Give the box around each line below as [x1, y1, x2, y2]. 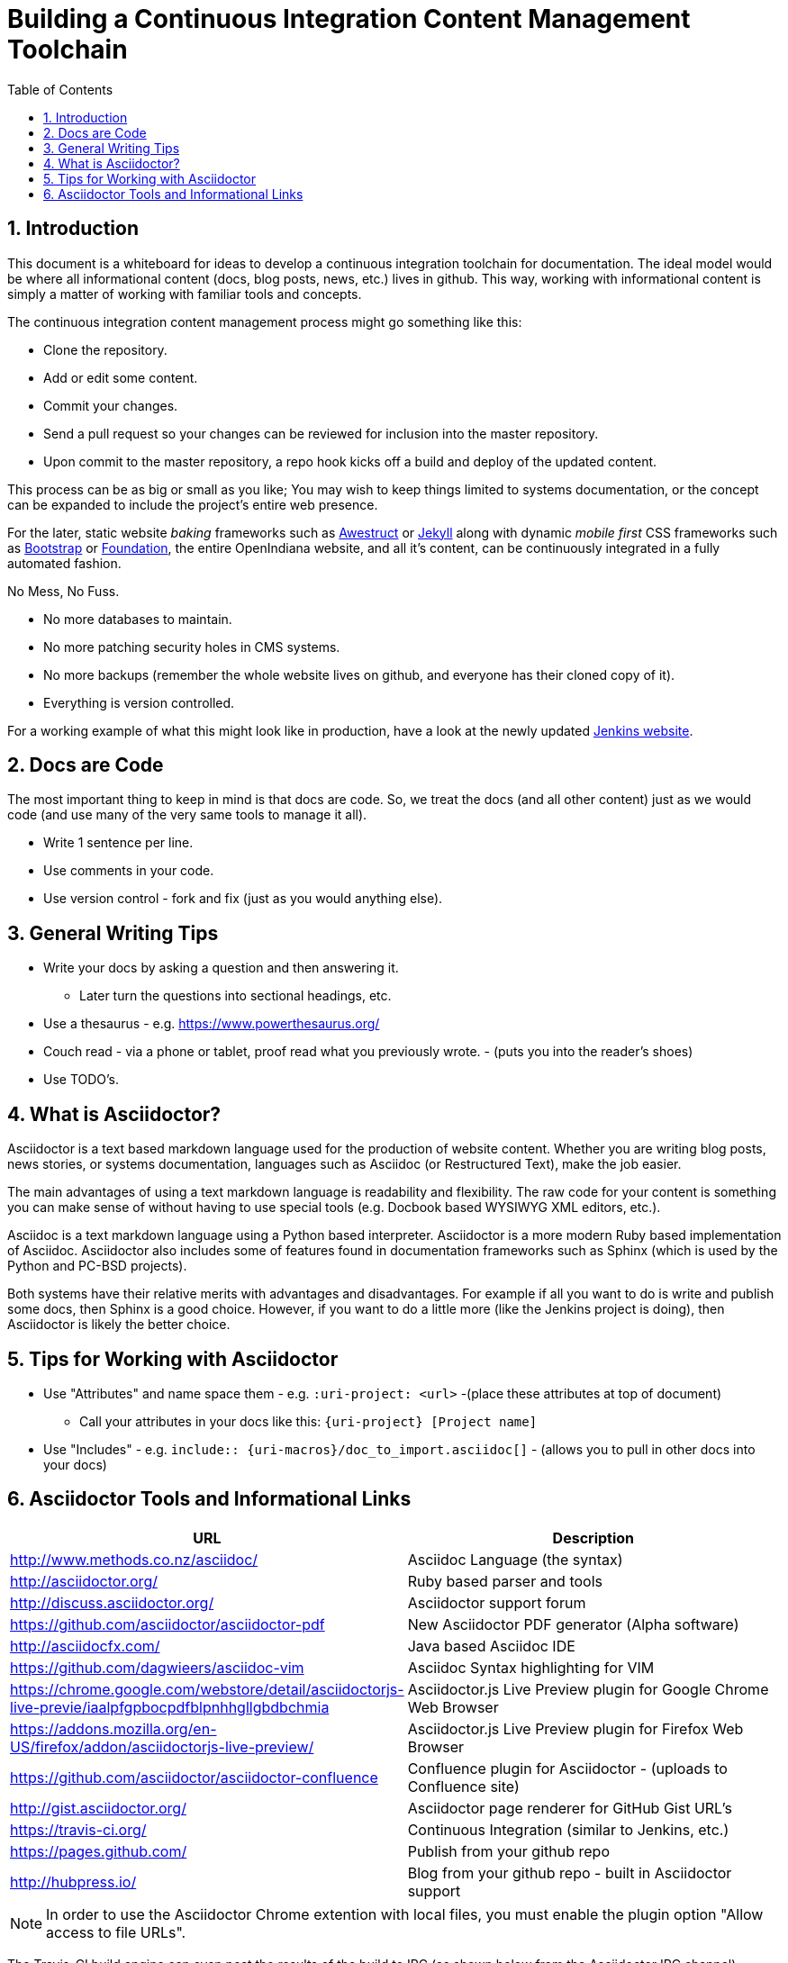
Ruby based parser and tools [407, 1571, 602, 1590]
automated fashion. [7, 555, 122, 571]
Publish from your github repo [407, 1841, 610, 1860]
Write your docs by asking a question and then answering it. [43, 960, 399, 976]
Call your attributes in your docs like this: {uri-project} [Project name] [79, 1413, 538, 1429]
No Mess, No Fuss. [7, 583, 120, 599]
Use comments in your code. [43, 863, 214, 879]
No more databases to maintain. [43, 611, 232, 627]
